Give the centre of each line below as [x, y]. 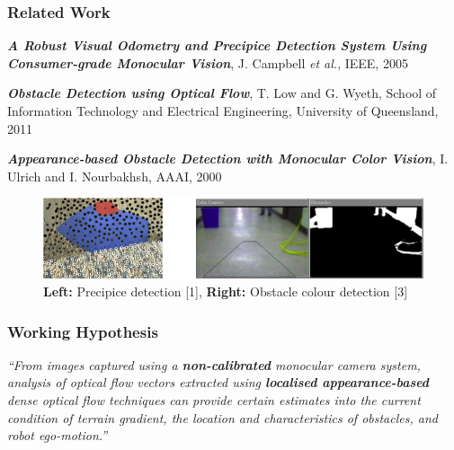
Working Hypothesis [83, 331]
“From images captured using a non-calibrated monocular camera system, [214, 364]
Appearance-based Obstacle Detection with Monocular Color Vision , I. [228, 159]
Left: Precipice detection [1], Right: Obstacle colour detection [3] [226, 291]
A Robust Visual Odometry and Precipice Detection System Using [217, 45]
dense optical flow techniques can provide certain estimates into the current [214, 399]
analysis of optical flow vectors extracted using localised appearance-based [218, 382]
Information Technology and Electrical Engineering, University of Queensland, [223, 110]
